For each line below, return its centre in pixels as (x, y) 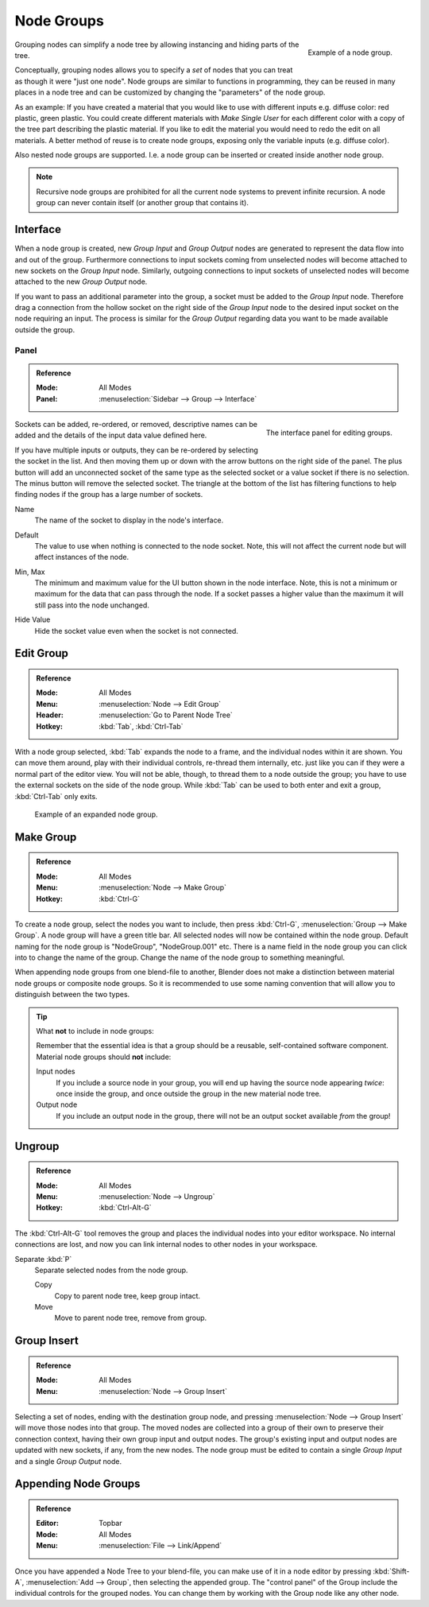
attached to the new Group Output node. (81, 281)
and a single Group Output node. (68, 1461)
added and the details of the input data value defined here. (111, 435)
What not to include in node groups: (95, 1031)
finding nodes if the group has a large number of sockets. (109, 495)
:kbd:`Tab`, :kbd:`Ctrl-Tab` (141, 726)
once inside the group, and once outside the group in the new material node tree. (189, 1094)
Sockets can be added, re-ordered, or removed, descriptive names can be (136, 424)
